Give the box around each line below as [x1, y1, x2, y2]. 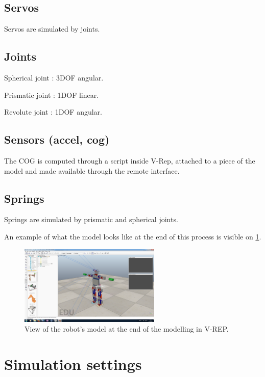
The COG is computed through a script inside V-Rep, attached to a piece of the [4, 155, 255, 166]
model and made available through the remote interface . [4, 165, 180, 176]
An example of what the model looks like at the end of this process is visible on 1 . [4, 231, 261, 241]
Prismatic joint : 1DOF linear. [4, 89, 99, 100]
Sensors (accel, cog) [4, 131, 110, 147]
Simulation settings [4, 354, 142, 374]
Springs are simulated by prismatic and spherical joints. [4, 214, 178, 225]
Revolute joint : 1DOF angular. [4, 106, 102, 117]
